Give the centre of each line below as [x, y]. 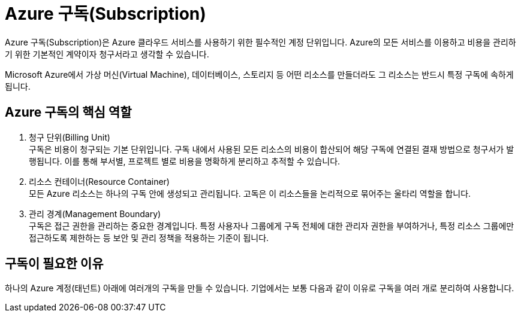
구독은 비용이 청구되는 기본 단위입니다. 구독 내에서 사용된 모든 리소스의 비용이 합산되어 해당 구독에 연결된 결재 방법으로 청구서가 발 [272, 149]
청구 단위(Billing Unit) [70, 137]
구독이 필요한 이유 [54, 264]
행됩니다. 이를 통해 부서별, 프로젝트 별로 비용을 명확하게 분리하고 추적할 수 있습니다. [185, 161]
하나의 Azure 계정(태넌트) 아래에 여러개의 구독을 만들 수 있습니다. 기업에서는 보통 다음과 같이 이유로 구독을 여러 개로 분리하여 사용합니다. [260, 288]
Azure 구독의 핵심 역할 [68, 112]
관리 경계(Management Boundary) [95, 214]
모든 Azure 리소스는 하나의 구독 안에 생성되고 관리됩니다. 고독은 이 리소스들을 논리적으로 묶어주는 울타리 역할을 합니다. [250, 193]
